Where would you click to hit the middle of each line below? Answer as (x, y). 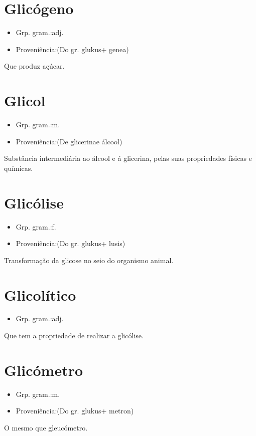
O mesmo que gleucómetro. (46, 427)
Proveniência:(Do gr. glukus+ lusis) (71, 243)
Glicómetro (44, 370)
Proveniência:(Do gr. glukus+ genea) (72, 49)
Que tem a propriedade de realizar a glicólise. (74, 336)
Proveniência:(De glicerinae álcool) (69, 141)
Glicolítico (40, 294)
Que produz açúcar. (34, 66)
